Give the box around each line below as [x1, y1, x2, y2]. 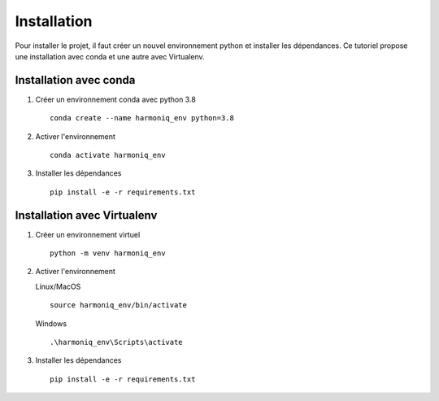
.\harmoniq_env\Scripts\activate [50, 338, 183, 347]
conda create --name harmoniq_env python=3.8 [50, 114, 235, 123]
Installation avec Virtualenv [15, 208, 158, 222]
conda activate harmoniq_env [50, 150, 166, 160]
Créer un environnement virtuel [35, 229, 141, 239]
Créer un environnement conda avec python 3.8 [35, 94, 197, 104]
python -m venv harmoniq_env [50, 249, 166, 258]
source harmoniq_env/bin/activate [50, 301, 187, 310]
